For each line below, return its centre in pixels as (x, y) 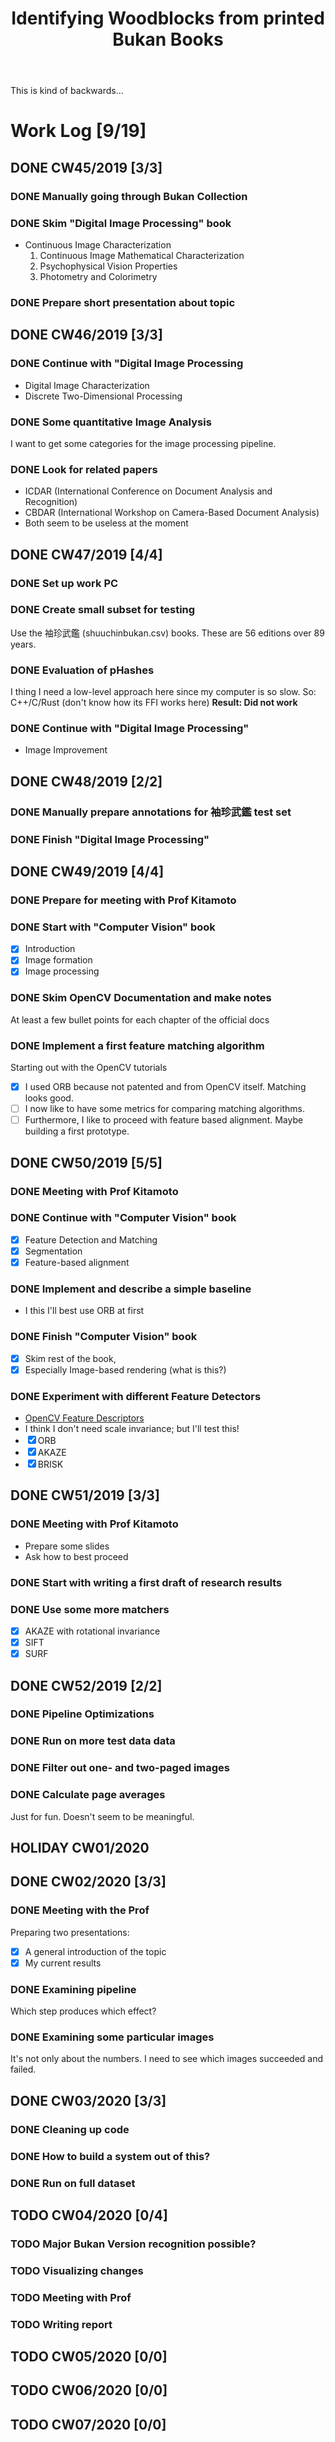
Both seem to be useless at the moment (106, 523)
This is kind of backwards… (67, 91)
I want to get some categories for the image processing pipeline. (143, 443)
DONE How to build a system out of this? (110, 2156)
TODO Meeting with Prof (71, 2297)
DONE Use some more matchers (90, 1609)
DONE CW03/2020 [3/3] (88, 2100)
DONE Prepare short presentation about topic (123, 302)
